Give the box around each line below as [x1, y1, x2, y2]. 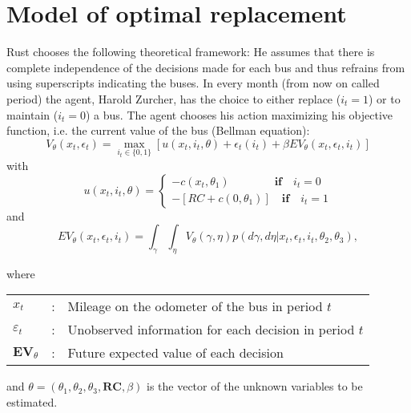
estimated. [6, 394, 58, 411]
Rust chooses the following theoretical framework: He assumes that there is [6, 43, 375, 60]
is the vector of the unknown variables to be [147, 378, 363, 395]
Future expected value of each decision [67, 343, 284, 362]
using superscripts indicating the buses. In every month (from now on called [6, 75, 380, 91]
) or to [369, 90, 401, 107]
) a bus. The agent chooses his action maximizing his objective [86, 106, 393, 123]
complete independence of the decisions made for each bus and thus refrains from [6, 59, 405, 75]
